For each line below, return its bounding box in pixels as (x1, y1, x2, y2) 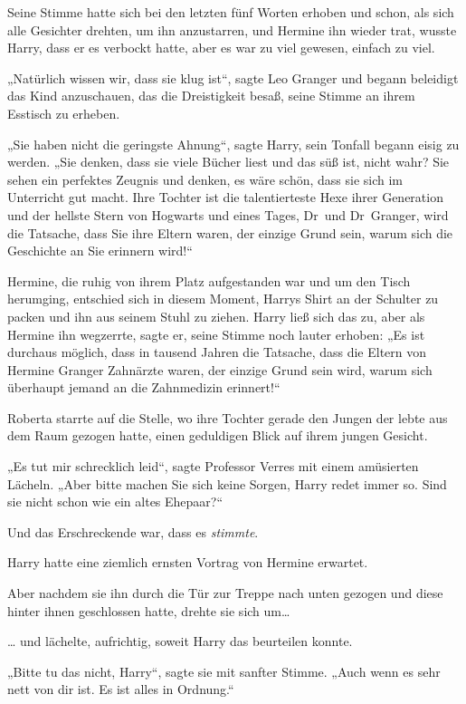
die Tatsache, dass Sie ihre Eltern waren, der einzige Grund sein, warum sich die (7, 223, 453, 242)
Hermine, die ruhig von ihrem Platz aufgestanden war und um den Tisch (7, 271, 411, 290)
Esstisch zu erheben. (7, 103, 120, 122)
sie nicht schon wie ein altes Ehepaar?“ (7, 492, 223, 511)
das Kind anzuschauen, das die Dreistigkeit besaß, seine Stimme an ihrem (7, 86, 415, 105)
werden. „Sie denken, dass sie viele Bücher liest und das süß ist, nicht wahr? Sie (7, 152, 450, 171)
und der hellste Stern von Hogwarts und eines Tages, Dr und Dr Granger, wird (7, 205, 449, 224)
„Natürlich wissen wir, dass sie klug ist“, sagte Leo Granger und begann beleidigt (7, 68, 459, 87)
